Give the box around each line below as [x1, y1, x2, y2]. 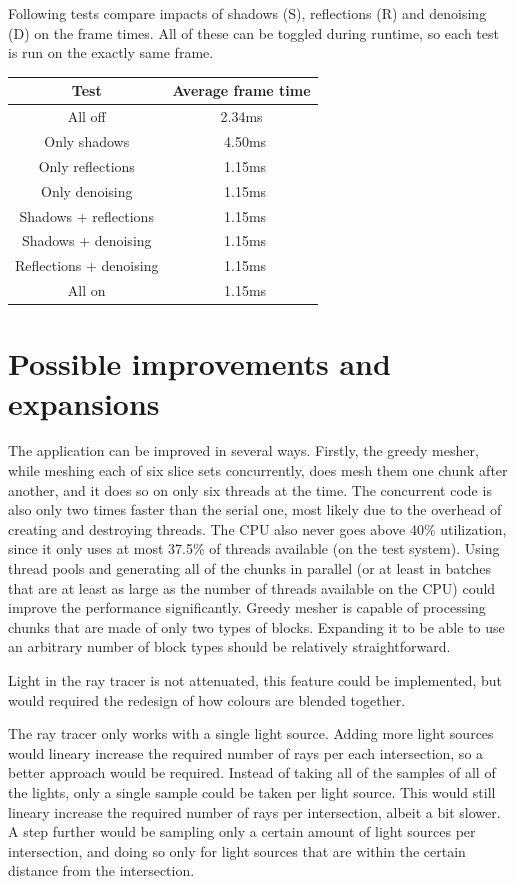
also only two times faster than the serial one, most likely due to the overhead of [8, 499, 502, 520]
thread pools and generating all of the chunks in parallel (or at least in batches [8, 558, 492, 578]
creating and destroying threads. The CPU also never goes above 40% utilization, [8, 518, 507, 539]
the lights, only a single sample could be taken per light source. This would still [8, 781, 496, 802]
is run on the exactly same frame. [8, 42, 214, 63]
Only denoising [40, 180, 133, 201]
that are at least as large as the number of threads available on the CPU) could [8, 577, 496, 598]
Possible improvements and [8, 343, 391, 384]
